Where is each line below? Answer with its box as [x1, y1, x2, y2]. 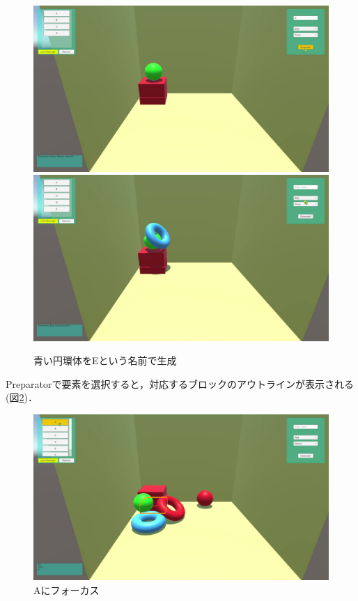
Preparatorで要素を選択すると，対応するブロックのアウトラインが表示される [6, 376, 354, 391]
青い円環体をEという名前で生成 [33, 353, 177, 368]
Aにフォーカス [33, 583, 100, 598]
